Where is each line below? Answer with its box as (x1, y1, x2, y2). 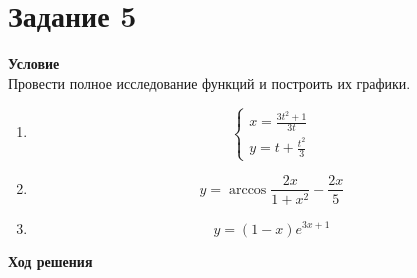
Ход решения (8, 250, 93, 271)
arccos (228, 182, 267, 197)
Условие (8, 53, 60, 74)
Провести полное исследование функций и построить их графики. (8, 72, 411, 93)
